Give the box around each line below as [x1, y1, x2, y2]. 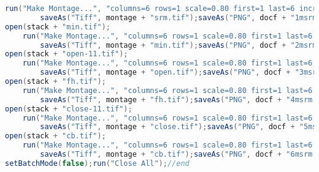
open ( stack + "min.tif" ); [5, 22, 110, 31]
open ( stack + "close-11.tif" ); [5, 104, 133, 113]
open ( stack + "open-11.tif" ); [5, 50, 128, 59]
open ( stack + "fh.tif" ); [5, 77, 106, 86]
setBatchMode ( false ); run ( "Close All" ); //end [5, 159, 190, 168]
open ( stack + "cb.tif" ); [5, 132, 106, 141]
